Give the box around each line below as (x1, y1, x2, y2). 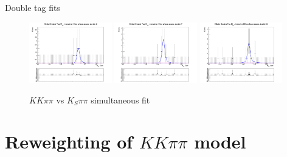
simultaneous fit (91, 93, 150, 106)
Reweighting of (5, 129, 133, 154)
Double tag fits (5, 1, 60, 13)
